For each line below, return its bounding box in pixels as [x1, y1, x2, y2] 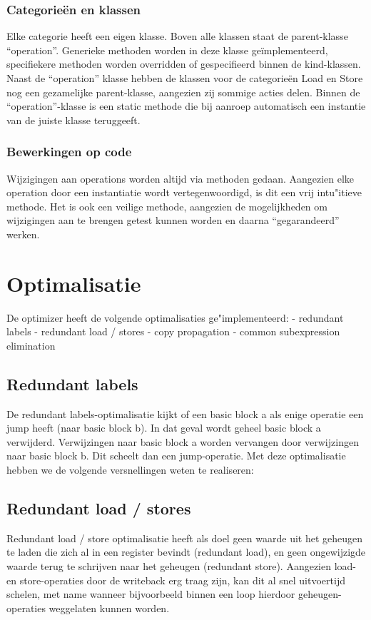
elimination [6, 337, 56, 352]
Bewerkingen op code [6, 143, 132, 161]
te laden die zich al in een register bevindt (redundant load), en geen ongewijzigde [6, 544, 366, 559]
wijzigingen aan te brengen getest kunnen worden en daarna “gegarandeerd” [6, 213, 340, 228]
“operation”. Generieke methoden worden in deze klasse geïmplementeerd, [6, 42, 328, 57]
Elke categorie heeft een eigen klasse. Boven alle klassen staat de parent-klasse [6, 29, 348, 44]
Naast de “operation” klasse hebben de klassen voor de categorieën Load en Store [6, 71, 363, 85]
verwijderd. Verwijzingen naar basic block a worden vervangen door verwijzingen [6, 434, 359, 449]
